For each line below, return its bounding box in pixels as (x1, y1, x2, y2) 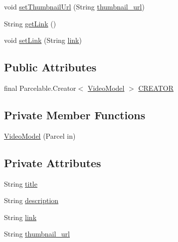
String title (4, 178, 37, 189)
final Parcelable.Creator (4, 82, 76, 93)
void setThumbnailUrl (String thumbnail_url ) (4, 1, 145, 11)
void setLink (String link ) (4, 35, 82, 45)
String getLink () (4, 18, 56, 28)
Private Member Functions (4, 107, 146, 122)
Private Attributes (4, 155, 101, 170)
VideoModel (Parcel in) (4, 130, 76, 141)
